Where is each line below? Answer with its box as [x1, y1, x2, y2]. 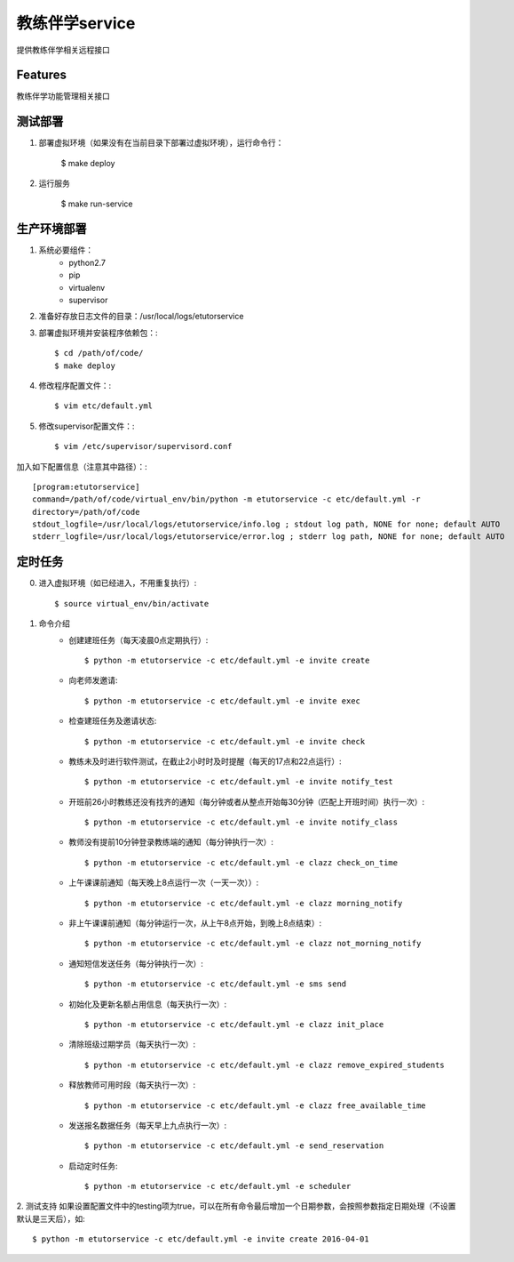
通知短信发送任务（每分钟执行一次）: [68, 958, 204, 969]
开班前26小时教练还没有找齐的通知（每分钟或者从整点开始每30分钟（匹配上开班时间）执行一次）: [68, 796, 425, 807]
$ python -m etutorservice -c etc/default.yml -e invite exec [84, 695, 361, 706]
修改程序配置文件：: [38, 380, 112, 390]
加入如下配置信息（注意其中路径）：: [16, 461, 148, 471]
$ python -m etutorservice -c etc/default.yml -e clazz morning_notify [84, 898, 403, 908]
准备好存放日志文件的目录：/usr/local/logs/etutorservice [38, 311, 244, 322]
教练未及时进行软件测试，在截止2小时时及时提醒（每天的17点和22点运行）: [68, 756, 342, 767]
